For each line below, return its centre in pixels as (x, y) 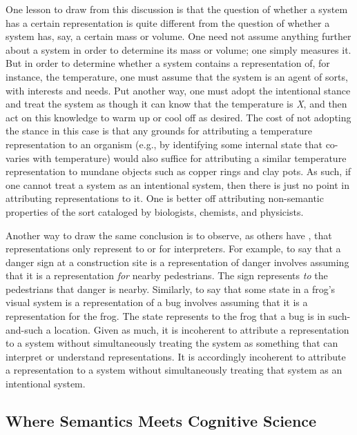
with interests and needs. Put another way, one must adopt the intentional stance (178, 90)
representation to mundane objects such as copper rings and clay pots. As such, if (178, 171)
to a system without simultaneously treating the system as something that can (172, 343)
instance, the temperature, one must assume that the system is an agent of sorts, (177, 76)
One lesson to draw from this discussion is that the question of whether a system (177, 9)
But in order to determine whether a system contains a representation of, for (168, 63)
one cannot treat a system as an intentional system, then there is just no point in (177, 184)
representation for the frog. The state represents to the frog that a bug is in (166, 316)
